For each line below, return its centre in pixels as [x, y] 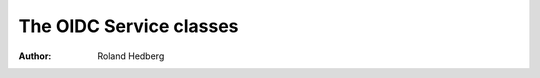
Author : [35, 56]
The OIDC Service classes [128, 26]
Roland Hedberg [131, 56]
